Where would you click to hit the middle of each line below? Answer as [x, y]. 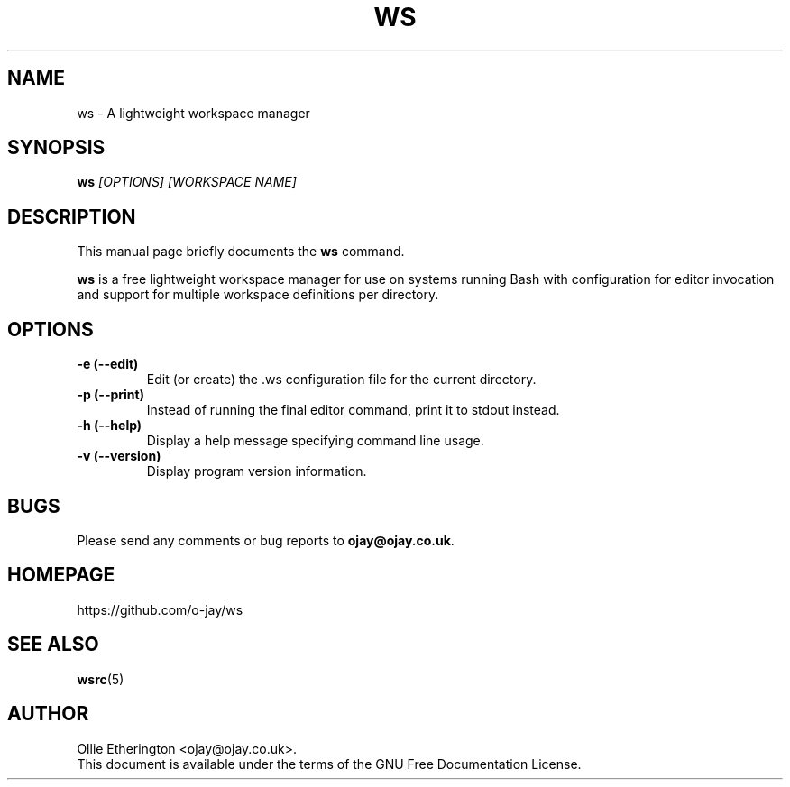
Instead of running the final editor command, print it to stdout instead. [353, 410]
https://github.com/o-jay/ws [160, 609]
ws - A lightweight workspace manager [193, 113]
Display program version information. [257, 471]
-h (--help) [110, 426]
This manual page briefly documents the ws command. [241, 252]
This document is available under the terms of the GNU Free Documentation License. [329, 764]
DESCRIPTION [72, 216]
